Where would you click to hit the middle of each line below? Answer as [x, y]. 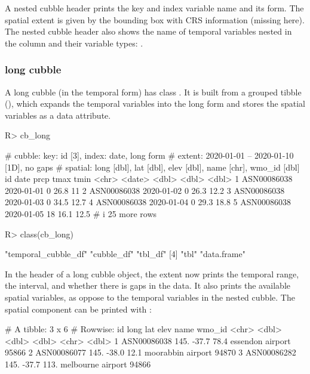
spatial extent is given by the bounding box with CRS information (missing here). [155, 19]
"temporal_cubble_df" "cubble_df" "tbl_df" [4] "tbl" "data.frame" [125, 254]
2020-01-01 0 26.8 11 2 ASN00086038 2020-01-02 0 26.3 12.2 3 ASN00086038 [145, 190]
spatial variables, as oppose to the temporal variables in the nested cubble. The [150, 297]
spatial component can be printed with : [78, 309]
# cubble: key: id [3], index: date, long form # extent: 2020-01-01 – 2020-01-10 [149, 155]
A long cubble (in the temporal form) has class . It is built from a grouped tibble [153, 92]
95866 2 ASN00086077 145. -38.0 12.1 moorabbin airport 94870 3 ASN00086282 [151, 352]
